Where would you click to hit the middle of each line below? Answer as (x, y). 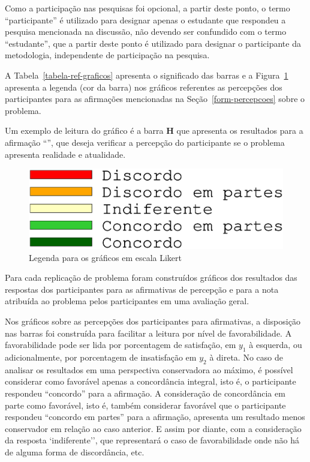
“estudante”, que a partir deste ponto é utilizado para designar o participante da (153, 43)
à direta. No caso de (246, 357)
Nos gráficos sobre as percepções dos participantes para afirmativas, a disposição (153, 321)
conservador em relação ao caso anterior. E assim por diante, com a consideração (153, 428)
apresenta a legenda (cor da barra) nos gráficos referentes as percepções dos (144, 87)
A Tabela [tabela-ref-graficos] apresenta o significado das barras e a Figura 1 (147, 75)
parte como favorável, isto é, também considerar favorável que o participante (145, 405)
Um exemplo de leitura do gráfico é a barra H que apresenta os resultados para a (154, 130)
